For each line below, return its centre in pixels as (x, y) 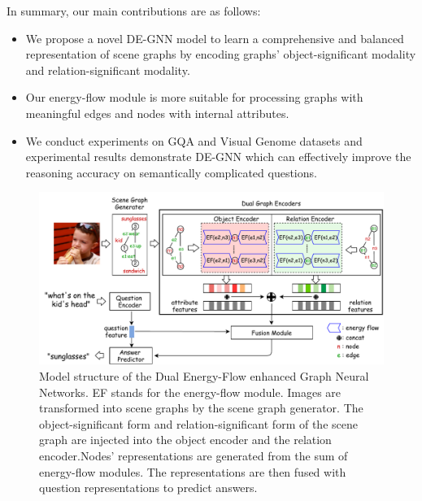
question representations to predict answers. (148, 488)
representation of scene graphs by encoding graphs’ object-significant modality (221, 54)
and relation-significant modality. (108, 70)
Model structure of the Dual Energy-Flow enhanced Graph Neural (204, 375)
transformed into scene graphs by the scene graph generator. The (201, 408)
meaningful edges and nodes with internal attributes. (157, 113)
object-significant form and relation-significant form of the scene (198, 423)
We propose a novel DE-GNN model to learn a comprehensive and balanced (215, 38)
